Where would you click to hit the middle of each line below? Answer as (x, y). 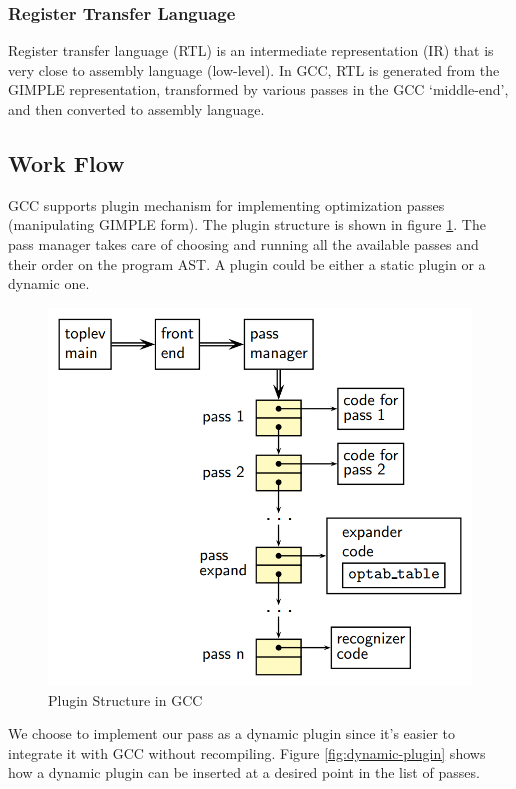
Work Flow (66, 162)
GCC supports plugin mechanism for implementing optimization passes (226, 204)
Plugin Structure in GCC (125, 699)
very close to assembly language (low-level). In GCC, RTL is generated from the (254, 69)
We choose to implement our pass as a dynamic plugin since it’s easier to (232, 733)
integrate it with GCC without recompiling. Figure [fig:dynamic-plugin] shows (247, 752)
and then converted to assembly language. (136, 109)
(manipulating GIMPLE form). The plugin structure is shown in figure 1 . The (247, 224)
